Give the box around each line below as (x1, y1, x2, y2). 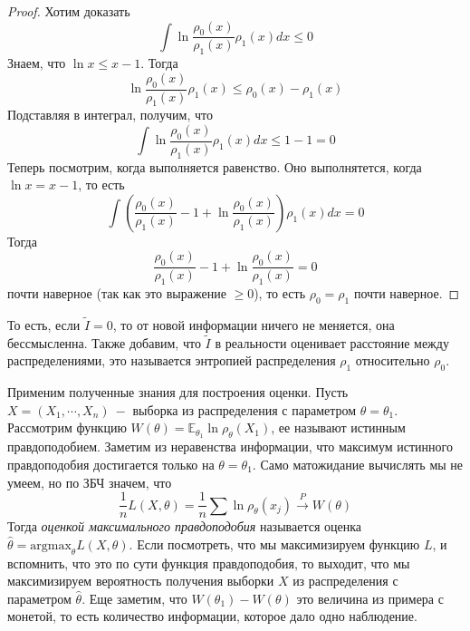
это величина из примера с (296, 588, 444, 607)
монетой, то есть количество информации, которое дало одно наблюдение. (7, 607, 417, 626)
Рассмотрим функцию (7, 418, 127, 437)
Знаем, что (7, 53, 66, 73)
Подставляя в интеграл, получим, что (7, 105, 213, 124)
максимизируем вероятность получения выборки (7, 571, 274, 590)
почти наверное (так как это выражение (7, 284, 226, 303)
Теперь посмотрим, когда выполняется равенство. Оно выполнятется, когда (7, 157, 422, 176)
